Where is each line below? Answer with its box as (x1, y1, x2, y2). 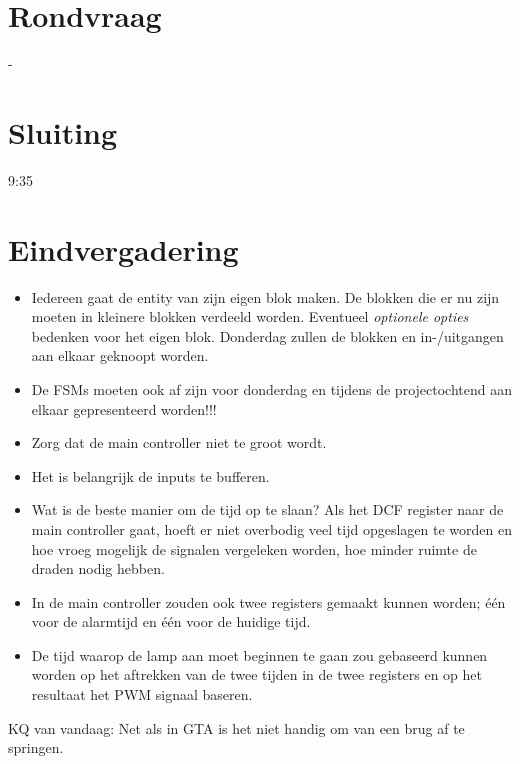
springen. (8, 737, 64, 758)
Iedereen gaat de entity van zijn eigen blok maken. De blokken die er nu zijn (31, 286, 500, 307)
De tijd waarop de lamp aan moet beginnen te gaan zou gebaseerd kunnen (31, 644, 488, 665)
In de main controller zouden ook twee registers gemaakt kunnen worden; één (31, 591, 506, 612)
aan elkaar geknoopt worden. (31, 345, 209, 366)
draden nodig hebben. (31, 558, 165, 579)
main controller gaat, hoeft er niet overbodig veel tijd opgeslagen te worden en (31, 518, 512, 539)
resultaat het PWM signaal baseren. (31, 684, 253, 705)
